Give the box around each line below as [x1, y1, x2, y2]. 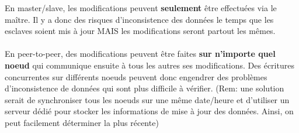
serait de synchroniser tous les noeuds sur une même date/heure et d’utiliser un [5, 93, 290, 105]
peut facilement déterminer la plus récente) [5, 116, 159, 128]
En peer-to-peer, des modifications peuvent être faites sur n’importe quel [5, 47, 276, 60]
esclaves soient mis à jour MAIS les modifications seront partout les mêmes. [5, 25, 276, 37]
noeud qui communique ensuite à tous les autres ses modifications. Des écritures [5, 59, 294, 71]
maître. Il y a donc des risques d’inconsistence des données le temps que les [5, 13, 274, 25]
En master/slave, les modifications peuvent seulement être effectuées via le [5, 2, 277, 13]
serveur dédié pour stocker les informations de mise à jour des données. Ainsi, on [5, 105, 294, 117]
